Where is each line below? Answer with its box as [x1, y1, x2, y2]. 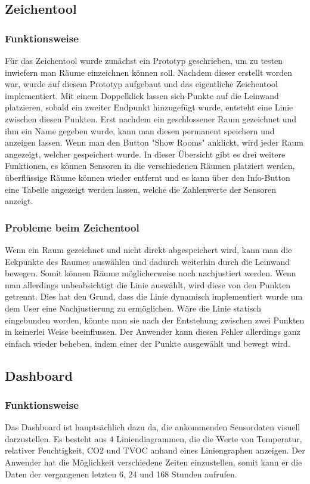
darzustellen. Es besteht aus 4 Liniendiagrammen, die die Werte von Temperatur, [5, 432, 302, 445]
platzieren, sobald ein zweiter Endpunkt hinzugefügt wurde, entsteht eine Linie [5, 101, 293, 113]
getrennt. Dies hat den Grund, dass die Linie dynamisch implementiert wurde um [5, 290, 303, 303]
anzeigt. [5, 195, 33, 207]
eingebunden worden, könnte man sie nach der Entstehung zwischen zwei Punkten [5, 313, 305, 326]
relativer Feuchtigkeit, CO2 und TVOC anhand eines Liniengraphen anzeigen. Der [5, 444, 305, 457]
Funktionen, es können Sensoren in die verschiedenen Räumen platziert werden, [5, 159, 295, 172]
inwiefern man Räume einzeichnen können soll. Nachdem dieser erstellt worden [5, 66, 292, 78]
